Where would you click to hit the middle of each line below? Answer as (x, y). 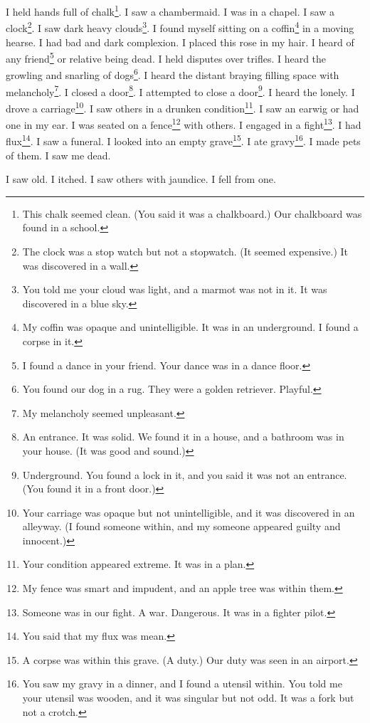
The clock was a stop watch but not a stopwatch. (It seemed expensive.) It (185, 251)
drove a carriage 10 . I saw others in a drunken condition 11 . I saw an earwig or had (183, 107)
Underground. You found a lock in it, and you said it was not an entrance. (185, 474)
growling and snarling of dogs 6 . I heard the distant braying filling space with (173, 74)
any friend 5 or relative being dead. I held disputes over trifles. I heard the (166, 57)
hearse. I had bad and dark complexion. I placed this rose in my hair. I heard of (180, 42)
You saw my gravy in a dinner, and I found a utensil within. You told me (182, 684)
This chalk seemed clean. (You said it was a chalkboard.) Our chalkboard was (192, 213)
